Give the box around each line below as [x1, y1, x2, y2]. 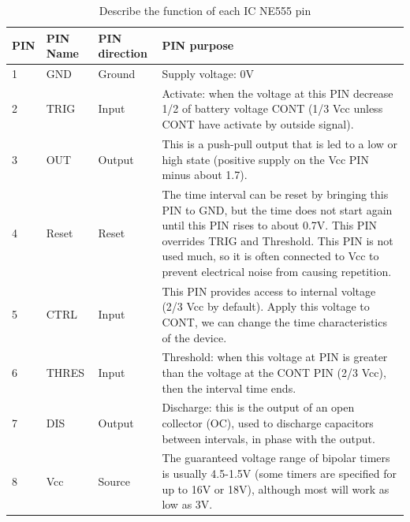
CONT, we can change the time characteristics [162, 313, 387, 330]
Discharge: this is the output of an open [162, 399, 355, 416]
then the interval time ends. [162, 379, 296, 396]
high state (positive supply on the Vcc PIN [162, 151, 369, 167]
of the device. [162, 329, 227, 345]
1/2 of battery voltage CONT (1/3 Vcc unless [162, 100, 383, 117]
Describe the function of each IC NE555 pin [99, 2, 311, 18]
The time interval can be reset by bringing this [162, 185, 389, 202]
